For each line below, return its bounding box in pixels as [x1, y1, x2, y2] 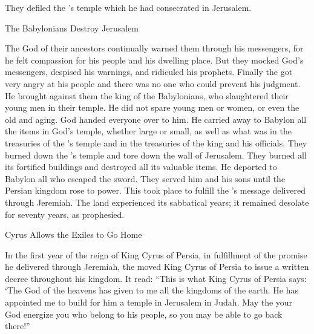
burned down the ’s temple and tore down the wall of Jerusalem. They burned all [5, 148, 307, 161]
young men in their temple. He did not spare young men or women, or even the [5, 101, 299, 114]
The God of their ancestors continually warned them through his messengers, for [5, 42, 304, 54]
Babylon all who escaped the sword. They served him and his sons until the [5, 172, 286, 185]
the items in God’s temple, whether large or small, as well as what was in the [5, 125, 292, 137]
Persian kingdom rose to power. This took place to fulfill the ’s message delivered [5, 184, 306, 197]
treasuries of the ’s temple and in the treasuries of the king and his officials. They [5, 136, 307, 149]
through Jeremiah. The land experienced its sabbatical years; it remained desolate [5, 195, 309, 208]
